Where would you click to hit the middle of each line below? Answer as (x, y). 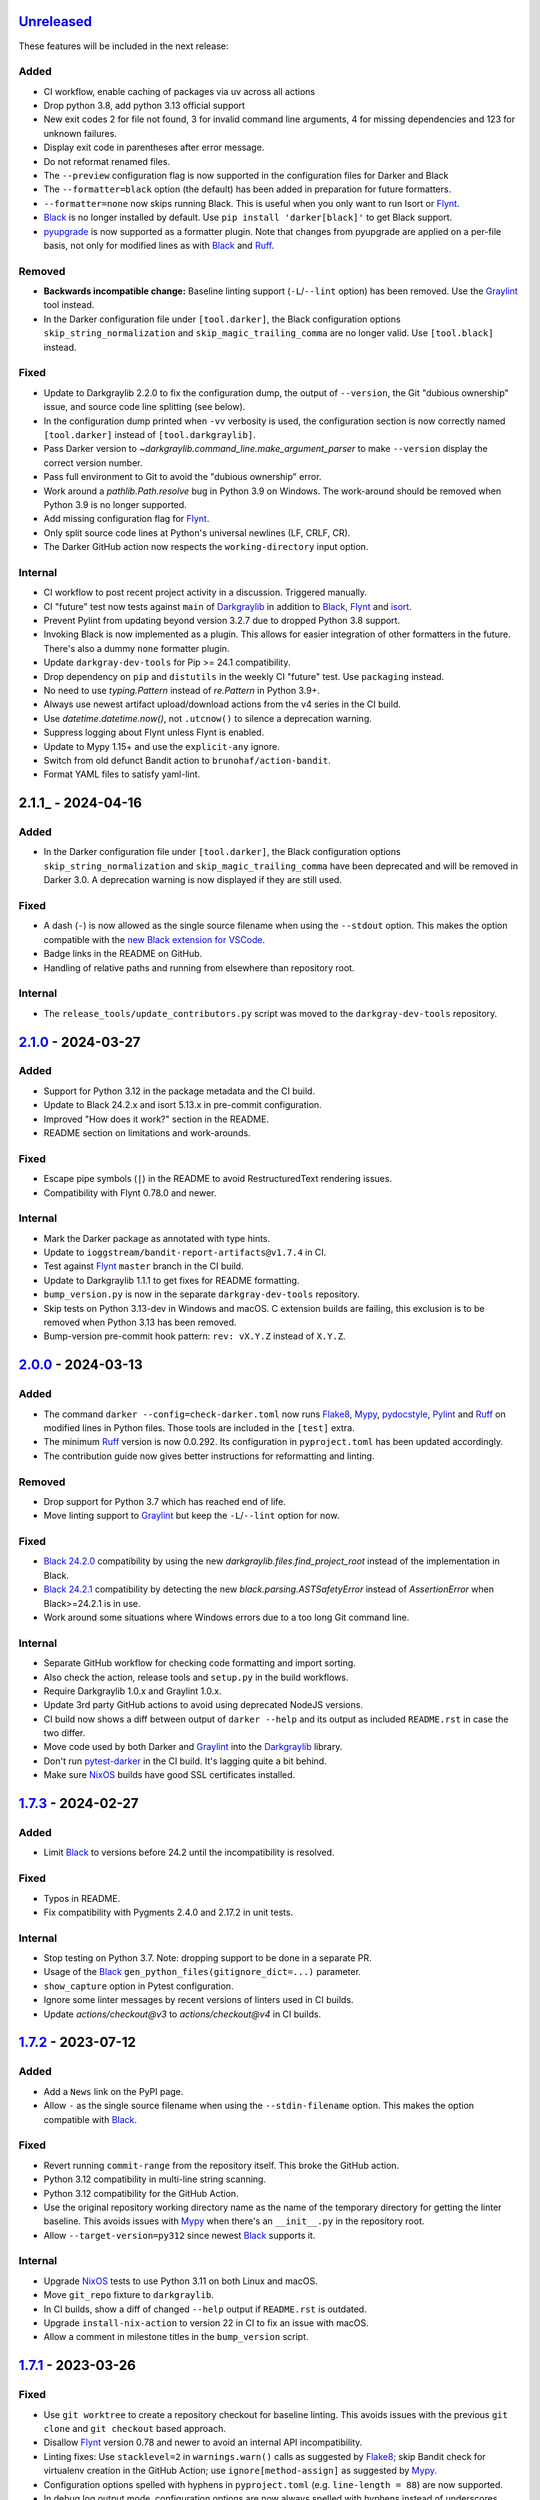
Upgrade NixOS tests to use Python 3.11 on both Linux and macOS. (181, 2281)
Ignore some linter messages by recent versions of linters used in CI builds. (198, 2000)
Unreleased (55, 21)
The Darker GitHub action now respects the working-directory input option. (206, 547)
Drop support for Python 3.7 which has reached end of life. (165, 1501)
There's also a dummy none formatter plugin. (136, 648)
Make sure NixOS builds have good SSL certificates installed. (169, 1775)
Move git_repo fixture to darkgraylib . (128, 2295)
